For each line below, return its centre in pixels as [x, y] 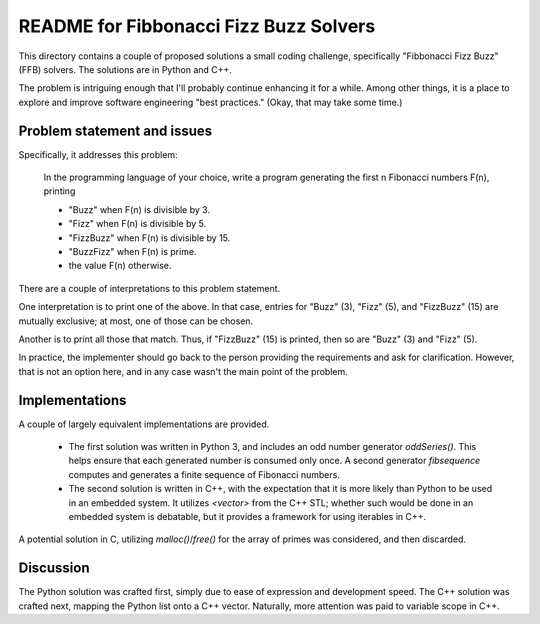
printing [59, 191]
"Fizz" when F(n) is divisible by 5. [137, 224]
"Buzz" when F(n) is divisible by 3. [139, 209]
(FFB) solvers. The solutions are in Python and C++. [125, 69]
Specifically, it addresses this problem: [98, 154]
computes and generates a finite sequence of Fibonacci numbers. [204, 474]
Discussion [54, 568]
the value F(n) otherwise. [120, 266]
